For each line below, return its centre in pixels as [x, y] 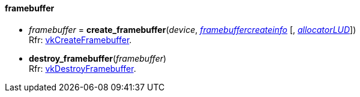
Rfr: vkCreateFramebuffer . [80, 40]
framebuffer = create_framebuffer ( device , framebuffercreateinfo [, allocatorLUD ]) [193, 29]
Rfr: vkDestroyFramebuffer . [82, 68]
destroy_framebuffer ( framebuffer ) [98, 58]
